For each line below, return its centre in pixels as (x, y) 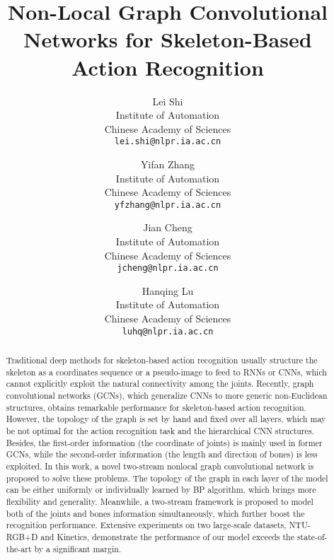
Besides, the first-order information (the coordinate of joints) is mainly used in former (164, 442)
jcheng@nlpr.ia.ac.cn (168, 268)
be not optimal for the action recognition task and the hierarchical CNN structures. (160, 430)
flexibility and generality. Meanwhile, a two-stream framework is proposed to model (160, 501)
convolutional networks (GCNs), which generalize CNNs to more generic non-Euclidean (167, 396)
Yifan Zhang (168, 164)
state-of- (312, 536)
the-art (19, 548)
